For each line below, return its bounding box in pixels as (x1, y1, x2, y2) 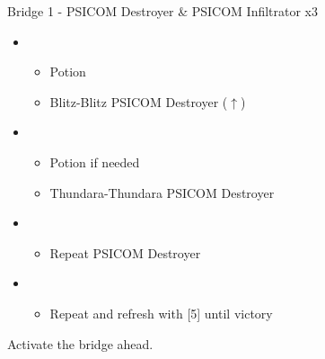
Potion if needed (49, 152, 140, 171)
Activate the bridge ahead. (7, 334, 154, 353)
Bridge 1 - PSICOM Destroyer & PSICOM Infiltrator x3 (7, 2, 319, 20)
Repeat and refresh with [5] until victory (49, 303, 273, 322)
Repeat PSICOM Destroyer (49, 243, 201, 262)
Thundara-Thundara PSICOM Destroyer (49, 183, 275, 202)
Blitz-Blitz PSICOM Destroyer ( (49, 92, 228, 111)
